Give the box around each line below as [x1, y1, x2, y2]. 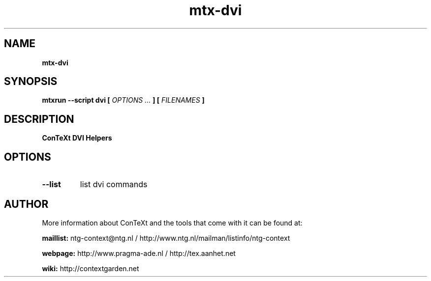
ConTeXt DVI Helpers [42, 134, 112, 142]
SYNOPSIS [4, 75, 58, 88]
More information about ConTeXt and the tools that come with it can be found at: [42, 218, 303, 227]
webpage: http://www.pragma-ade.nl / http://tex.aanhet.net [42, 249, 236, 257]
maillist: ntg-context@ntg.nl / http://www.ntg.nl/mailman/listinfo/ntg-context [42, 233, 290, 242]
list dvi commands [80, 179, 148, 190]
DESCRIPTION [4, 112, 74, 125]
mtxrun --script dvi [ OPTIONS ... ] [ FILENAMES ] [42, 96, 205, 105]
